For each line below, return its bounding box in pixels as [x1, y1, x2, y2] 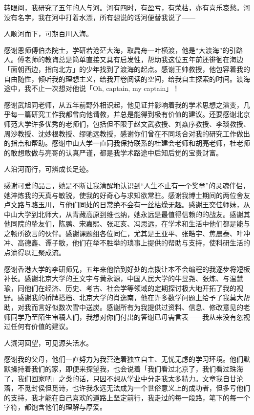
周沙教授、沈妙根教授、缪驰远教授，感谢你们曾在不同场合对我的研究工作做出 [4, 128, 250, 138]
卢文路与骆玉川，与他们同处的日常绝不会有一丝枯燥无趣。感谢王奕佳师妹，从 [4, 199, 250, 210]
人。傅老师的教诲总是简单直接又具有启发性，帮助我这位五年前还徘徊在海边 [4, 54, 243, 65]
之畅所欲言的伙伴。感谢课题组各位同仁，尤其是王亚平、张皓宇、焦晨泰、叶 [4, 228, 243, 238]
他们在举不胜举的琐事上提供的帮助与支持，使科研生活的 [72, 238, 250, 248]
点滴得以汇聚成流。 [4, 247, 65, 258]
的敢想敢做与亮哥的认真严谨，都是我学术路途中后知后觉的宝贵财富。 [4, 147, 223, 157]
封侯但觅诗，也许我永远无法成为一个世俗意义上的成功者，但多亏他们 [31, 383, 250, 393]
